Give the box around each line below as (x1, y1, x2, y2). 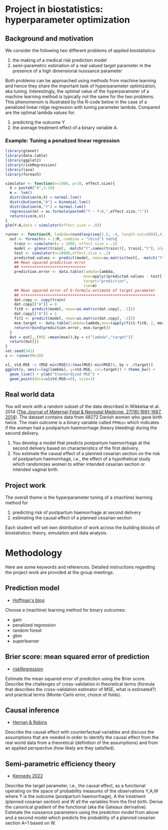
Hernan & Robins (12, 719, 47, 726)
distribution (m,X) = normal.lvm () (9, 195, 81, 200)
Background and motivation (5, 34, 93, 43)
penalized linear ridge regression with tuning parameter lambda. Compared (5, 104, 160, 110)
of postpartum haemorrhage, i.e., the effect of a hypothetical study (12, 456, 151, 462)
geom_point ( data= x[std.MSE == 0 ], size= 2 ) (9, 376, 95, 381)
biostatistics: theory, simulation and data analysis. (5, 530, 108, 536)
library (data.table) (5, 153, 48, 159)
